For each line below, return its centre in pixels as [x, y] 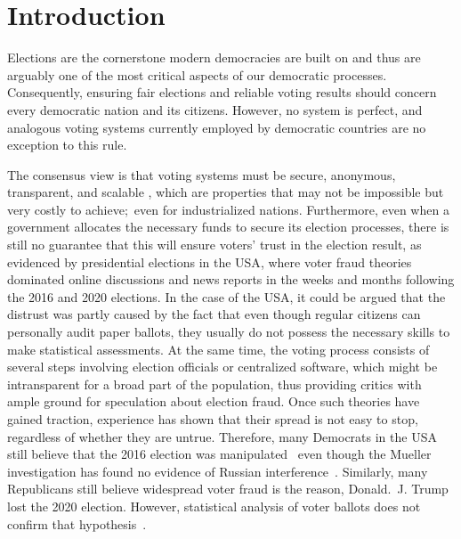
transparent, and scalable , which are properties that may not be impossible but [226, 192]
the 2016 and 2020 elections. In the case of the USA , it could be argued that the [226, 296]
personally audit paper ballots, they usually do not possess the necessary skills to [229, 332]
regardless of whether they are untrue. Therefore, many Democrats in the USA [222, 436]
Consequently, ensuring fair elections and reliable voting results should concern [222, 92]
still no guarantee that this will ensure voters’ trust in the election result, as [214, 245]
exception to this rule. [67, 145]
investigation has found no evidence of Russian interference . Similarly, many [218, 471]
